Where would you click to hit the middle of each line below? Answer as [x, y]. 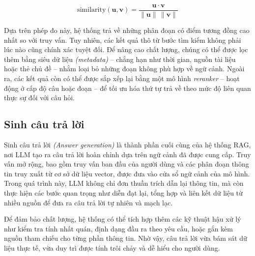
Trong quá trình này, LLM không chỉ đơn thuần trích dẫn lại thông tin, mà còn [124, 183]
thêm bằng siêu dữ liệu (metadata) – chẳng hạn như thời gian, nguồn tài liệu [120, 59]
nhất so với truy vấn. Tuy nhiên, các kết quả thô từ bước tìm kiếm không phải [123, 40]
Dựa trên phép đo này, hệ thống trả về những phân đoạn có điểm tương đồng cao [127, 30]
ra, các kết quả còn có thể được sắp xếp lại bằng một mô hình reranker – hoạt [122, 78]
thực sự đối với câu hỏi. [39, 98]
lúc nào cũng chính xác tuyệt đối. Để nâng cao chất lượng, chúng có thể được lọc [126, 49]
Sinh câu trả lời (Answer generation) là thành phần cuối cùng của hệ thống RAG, [127, 145]
